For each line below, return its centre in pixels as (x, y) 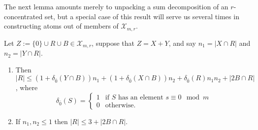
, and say (182, 43)
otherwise (119, 106)
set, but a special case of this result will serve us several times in (142, 16)
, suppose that (113, 43)
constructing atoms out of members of (61, 26)
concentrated (23, 16)
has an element (141, 98)
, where (27, 87)
